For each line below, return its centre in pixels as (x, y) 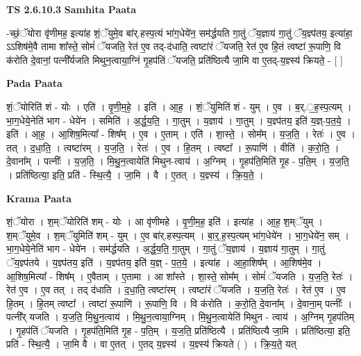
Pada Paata (34, 83)
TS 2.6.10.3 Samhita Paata (72, 9)
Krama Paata (39, 198)
